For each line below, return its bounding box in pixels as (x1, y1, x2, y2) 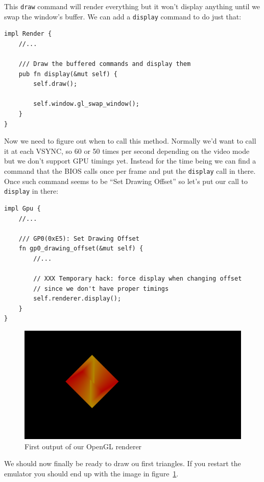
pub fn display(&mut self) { (18, 70, 117, 78)
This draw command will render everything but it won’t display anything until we (4, 1, 260, 11)
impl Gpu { (4, 204, 41, 212)
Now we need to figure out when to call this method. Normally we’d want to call (4, 135, 256, 146)
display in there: (4, 186, 59, 196)
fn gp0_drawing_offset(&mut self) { (18, 245, 143, 253)
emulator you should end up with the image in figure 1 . (4, 468, 179, 478)
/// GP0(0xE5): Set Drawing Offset (18, 235, 139, 242)
